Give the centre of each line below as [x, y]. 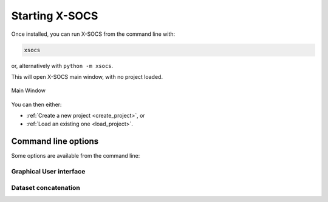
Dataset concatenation [46, 187]
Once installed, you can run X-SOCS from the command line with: [93, 34]
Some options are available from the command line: [76, 156]
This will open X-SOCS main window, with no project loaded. [87, 76]
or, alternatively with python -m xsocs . [62, 66]
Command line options [55, 142]
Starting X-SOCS [55, 16]
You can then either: [36, 104]
